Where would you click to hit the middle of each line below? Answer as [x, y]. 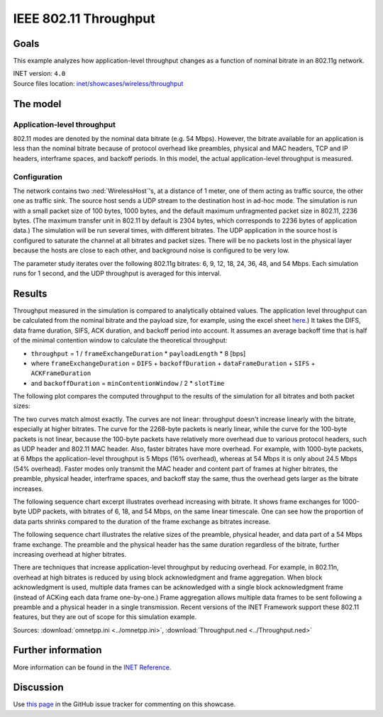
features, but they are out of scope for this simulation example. [105, 617]
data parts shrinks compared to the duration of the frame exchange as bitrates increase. [142, 521]
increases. [28, 489]
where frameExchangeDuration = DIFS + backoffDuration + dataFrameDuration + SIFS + [173, 363]
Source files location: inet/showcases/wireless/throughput [98, 83]
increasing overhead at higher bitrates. [70, 554]
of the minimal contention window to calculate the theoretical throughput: [120, 340]
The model [37, 104]
